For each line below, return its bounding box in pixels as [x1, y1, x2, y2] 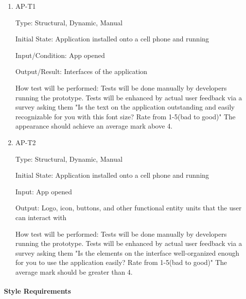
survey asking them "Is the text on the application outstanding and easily [15, 102, 235, 112]
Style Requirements [4, 286, 71, 296]
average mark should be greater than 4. [15, 266, 133, 277]
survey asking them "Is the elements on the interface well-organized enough [15, 247, 240, 258]
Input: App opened [15, 186, 72, 196]
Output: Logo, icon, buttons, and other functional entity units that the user [15, 203, 242, 213]
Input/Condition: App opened [15, 50, 105, 60]
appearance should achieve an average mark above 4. [15, 121, 173, 131]
